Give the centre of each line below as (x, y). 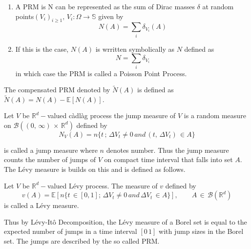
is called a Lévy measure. (42, 205)
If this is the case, (42, 49)
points (25, 16)
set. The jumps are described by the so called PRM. (82, 241)
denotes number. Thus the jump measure (167, 150)
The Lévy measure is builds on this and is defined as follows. (95, 169)
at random (218, 6)
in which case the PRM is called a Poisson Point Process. (101, 73)
